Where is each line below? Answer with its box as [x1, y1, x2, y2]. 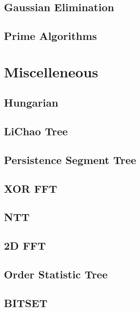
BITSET [4, 295, 48, 310]
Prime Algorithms [4, 28, 97, 43]
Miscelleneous [4, 61, 99, 81]
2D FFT [4, 238, 46, 253]
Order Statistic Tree [4, 267, 108, 282]
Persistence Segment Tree [4, 152, 137, 167]
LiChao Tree [4, 124, 68, 139]
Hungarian [4, 95, 59, 110]
